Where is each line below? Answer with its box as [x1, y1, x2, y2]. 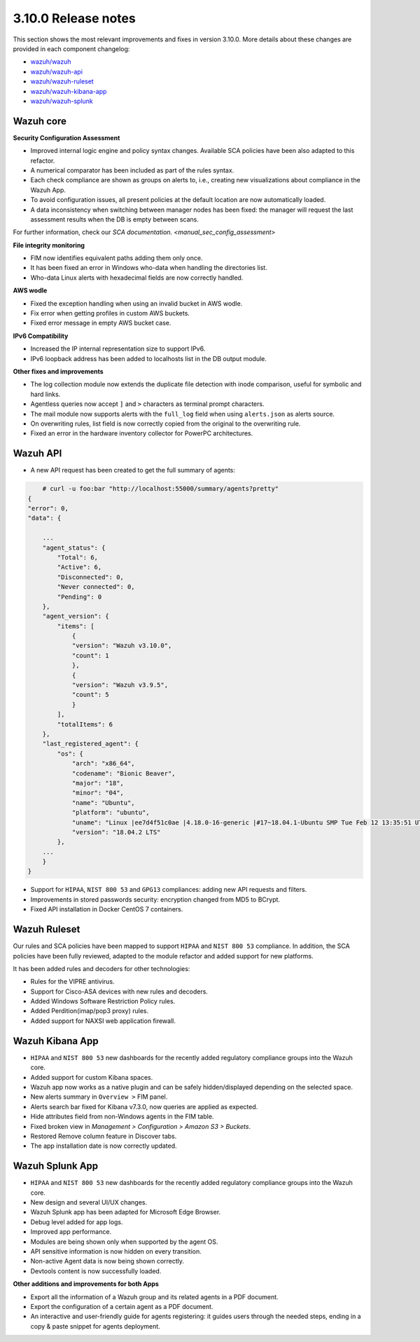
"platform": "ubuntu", [71, 808, 150, 817]
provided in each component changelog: [13, 44, 130, 53]
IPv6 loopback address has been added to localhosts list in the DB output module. [30, 354, 267, 362]
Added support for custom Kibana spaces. [30, 1073, 153, 1081]
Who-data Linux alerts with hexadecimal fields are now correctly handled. [30, 273, 244, 282]
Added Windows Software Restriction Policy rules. [30, 997, 176, 1005]
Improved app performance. [30, 1228, 112, 1236]
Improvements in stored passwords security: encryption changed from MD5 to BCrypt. [30, 895, 280, 904]
